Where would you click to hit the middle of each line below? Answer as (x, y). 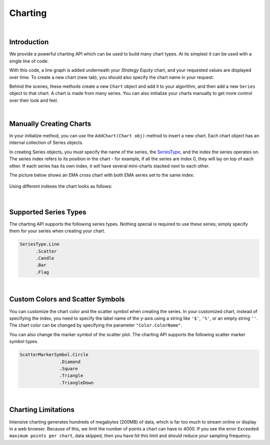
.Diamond (70, 362)
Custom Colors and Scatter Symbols (67, 299)
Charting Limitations (42, 410)
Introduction (29, 42)
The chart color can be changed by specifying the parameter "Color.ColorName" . (96, 325)
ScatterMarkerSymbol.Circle (54, 355)
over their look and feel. (34, 100)
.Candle (45, 258)
